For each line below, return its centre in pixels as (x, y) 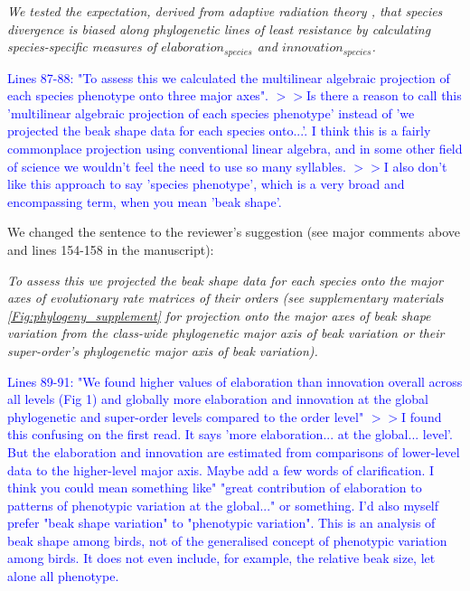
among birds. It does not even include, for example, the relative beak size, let (221, 558)
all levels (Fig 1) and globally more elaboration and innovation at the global (218, 399)
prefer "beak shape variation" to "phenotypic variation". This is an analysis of (221, 523)
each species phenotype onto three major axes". (138, 95)
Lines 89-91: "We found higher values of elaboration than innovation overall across (235, 381)
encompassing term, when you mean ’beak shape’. (145, 201)
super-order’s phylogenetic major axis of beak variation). (163, 350)
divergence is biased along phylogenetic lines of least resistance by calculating (219, 28)
